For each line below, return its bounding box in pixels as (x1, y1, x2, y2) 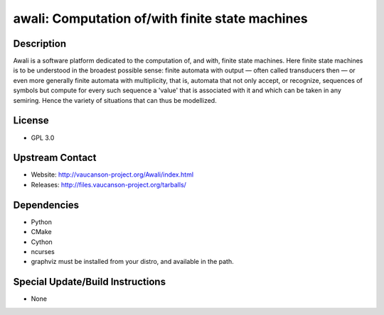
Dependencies (13, 199, 80, 211)
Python (31, 217, 53, 226)
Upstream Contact (13, 152, 97, 164)
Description (13, 38, 67, 50)
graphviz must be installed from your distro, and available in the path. (31, 258, 234, 266)
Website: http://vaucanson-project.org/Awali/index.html (31, 170, 194, 179)
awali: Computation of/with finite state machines (13, 11, 309, 26)
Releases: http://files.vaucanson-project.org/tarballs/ (31, 180, 186, 189)
